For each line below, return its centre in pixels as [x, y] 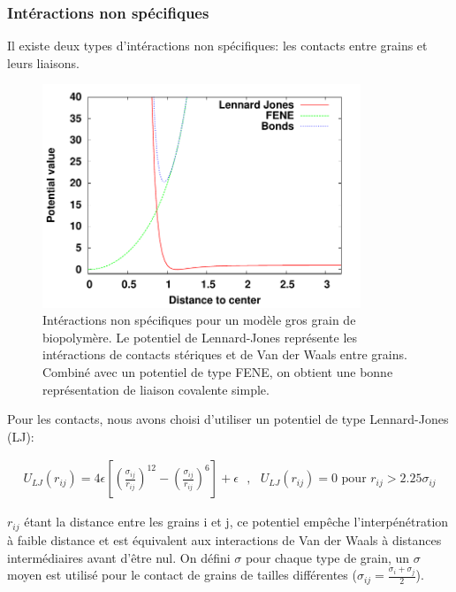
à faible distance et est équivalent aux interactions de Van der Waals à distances [224, 539]
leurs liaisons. [43, 62]
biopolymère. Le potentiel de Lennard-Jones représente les [200, 337]
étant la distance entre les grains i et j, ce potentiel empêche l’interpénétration [236, 522]
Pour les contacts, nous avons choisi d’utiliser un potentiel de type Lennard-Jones [228, 419]
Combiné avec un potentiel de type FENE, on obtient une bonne [218, 372]
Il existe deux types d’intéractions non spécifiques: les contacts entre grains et [217, 46]
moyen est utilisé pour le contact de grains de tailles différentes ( [182, 575]
